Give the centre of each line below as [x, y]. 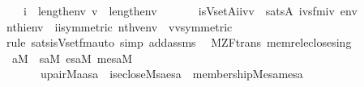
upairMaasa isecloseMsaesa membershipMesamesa [171, 74]
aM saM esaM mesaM [72, 58]
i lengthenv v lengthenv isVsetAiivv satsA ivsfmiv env [190, 10]
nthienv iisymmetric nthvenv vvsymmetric [119, 26]
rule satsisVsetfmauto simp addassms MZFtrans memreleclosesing [179, 42]
